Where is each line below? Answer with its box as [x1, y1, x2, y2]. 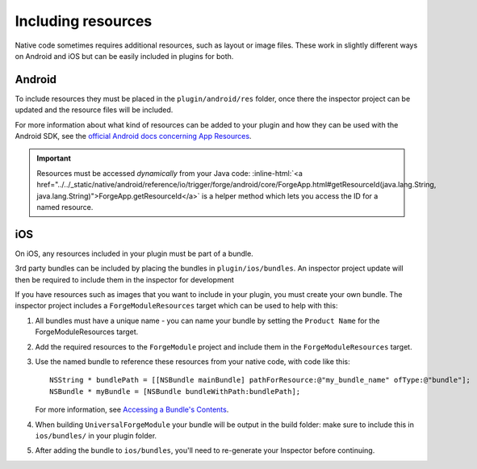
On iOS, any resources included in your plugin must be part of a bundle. [15, 249, 253, 258]
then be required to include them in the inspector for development [15, 274, 234, 284]
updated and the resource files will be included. [15, 105, 174, 115]
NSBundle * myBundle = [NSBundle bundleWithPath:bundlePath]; [49, 387, 301, 396]
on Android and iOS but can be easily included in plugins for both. [15, 51, 234, 61]
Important [36, 153, 72, 163]
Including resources [15, 12, 153, 30]
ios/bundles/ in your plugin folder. [35, 430, 157, 440]
